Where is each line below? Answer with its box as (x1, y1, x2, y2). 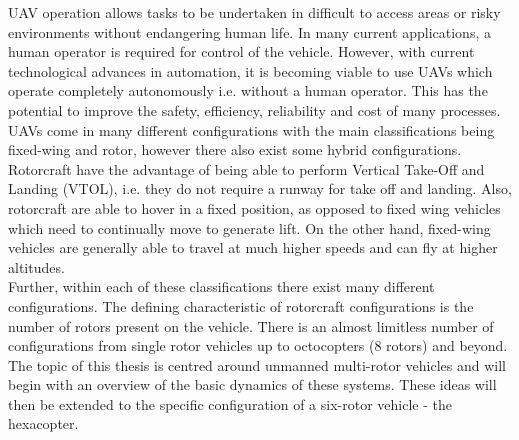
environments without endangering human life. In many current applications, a (8, 21, 491, 42)
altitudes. (8, 256, 65, 277)
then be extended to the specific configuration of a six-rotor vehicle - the (8, 393, 452, 414)
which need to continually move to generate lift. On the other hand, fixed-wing (8, 217, 491, 238)
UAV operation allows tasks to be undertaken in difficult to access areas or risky (8, 2, 501, 22)
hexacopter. (8, 413, 79, 434)
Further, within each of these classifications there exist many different (8, 276, 435, 297)
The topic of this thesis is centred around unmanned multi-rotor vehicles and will (8, 354, 506, 375)
